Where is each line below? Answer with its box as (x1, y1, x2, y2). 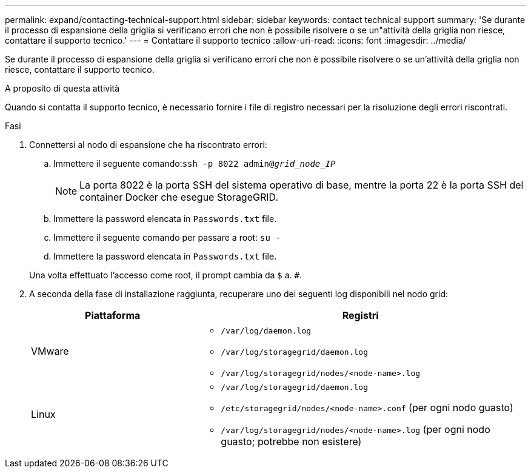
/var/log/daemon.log (221, 326, 312, 335)
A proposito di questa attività (5, 83, 120, 93)
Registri (342, 309, 379, 321)
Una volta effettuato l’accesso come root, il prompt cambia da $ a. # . (29, 270, 302, 280)
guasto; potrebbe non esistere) (221, 435, 362, 448)
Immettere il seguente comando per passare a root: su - (53, 232, 281, 243)
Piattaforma (85, 309, 141, 321)
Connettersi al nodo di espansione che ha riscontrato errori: (29, 139, 267, 150)
